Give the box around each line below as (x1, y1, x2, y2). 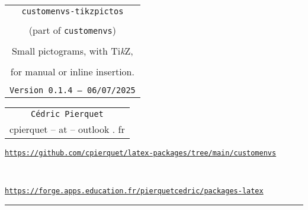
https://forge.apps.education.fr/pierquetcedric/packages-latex (5, 187, 264, 196)
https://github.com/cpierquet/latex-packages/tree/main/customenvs (5, 149, 277, 157)
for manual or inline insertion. (10, 65, 134, 78)
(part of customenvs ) (28, 23, 117, 37)
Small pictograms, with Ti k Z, (11, 44, 133, 58)
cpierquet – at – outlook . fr (9, 122, 125, 136)
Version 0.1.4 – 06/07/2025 (9, 85, 136, 95)
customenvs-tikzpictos (21, 7, 124, 16)
